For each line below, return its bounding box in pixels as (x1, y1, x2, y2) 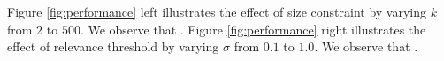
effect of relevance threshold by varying (7, 37, 219, 56)
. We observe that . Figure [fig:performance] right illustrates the (80, 19, 426, 38)
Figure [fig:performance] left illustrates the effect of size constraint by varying (7, 3, 427, 20)
